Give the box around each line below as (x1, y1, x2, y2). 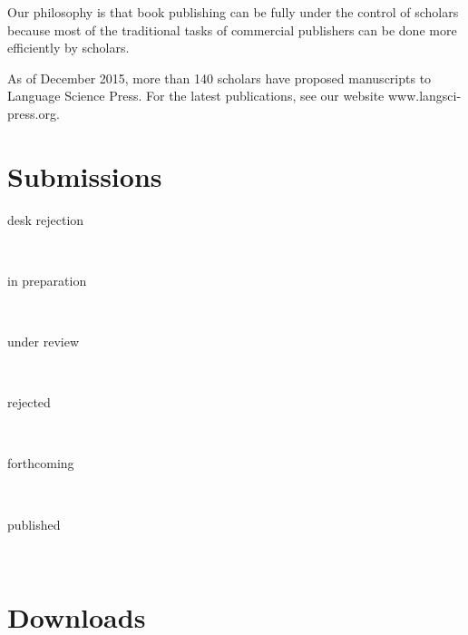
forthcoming (7, 454, 74, 473)
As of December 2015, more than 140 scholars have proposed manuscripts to (7, 68, 432, 87)
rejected (7, 393, 51, 412)
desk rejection (7, 210, 84, 229)
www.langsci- (387, 86, 462, 105)
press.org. (7, 103, 60, 122)
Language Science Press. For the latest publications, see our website (7, 86, 385, 105)
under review (7, 332, 80, 351)
